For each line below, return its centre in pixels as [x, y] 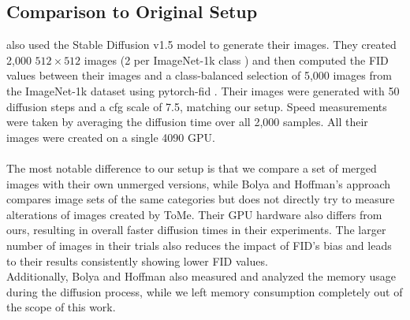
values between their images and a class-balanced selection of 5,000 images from [199, 75]
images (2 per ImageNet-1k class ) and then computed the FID [236, 60]
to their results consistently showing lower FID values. [137, 260]
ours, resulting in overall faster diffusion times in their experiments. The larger [196, 230]
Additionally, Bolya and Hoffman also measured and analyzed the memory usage [201, 276]
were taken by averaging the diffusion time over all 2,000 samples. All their [187, 122]
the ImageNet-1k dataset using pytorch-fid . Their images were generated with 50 [203, 90]
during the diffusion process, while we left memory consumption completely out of [205, 291]
